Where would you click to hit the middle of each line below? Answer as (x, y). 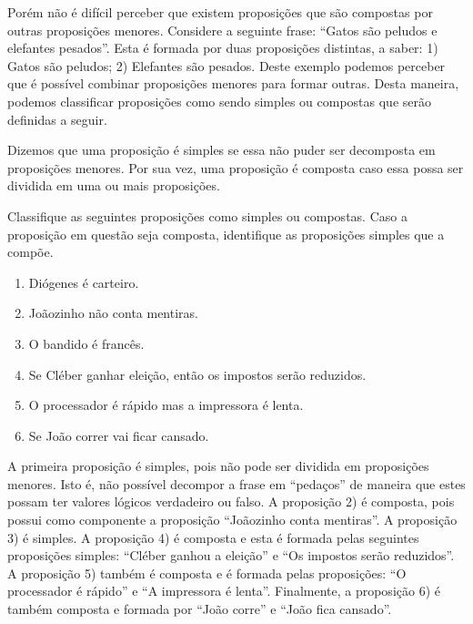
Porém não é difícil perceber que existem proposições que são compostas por (220, 12)
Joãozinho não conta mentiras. (113, 313)
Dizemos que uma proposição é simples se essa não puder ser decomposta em (221, 150)
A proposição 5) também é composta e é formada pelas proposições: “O (207, 573)
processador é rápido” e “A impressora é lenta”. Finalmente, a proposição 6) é (224, 591)
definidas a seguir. (57, 119)
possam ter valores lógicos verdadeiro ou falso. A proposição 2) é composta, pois (231, 501)
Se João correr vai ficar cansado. (119, 435)
